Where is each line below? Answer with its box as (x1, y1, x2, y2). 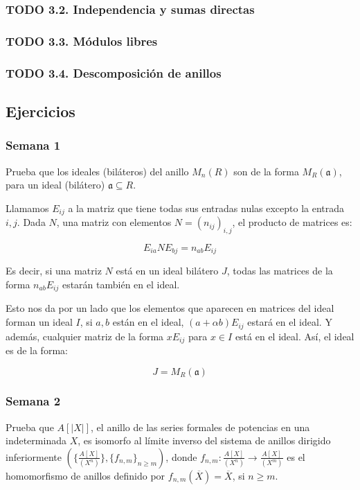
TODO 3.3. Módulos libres (6, 32, 158, 49)
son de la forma (233, 164, 299, 178)
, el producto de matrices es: (232, 215, 352, 229)
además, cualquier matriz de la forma (6, 329, 164, 343)
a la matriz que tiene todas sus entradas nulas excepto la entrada (68, 200, 345, 215)
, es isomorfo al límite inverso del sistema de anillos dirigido (78, 433, 331, 448)
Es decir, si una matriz (6, 263, 102, 278)
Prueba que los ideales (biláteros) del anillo (6, 164, 189, 178)
